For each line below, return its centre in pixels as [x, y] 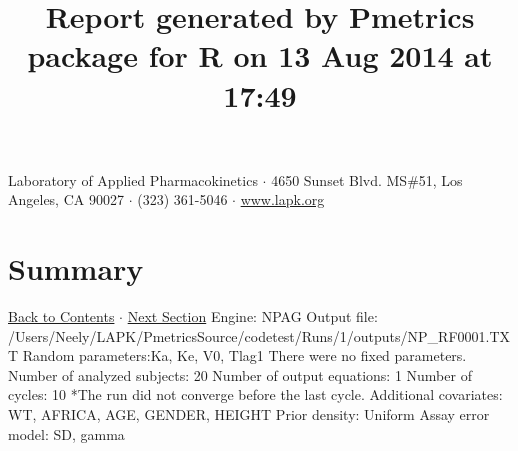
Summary [76, 268]
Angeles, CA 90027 [66, 199]
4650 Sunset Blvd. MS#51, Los [367, 179]
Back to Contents [61, 316]
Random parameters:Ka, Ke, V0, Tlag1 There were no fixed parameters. [244, 355]
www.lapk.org [282, 199]
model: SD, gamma [66, 433]
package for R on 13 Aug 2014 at [260, 55]
